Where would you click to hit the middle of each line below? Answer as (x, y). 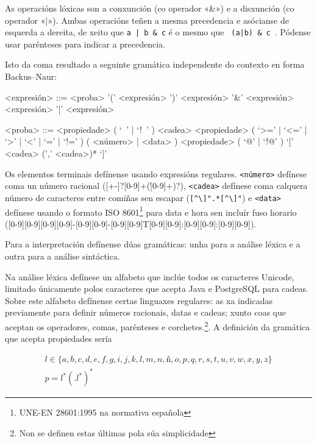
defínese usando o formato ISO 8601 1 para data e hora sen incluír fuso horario (151, 211)
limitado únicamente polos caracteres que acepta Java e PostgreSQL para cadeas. (157, 289)
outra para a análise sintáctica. (62, 256)
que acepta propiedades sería (59, 338)
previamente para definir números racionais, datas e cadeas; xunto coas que (146, 312)
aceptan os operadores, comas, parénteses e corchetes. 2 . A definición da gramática (158, 325)
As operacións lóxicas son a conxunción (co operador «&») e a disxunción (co (150, 8)
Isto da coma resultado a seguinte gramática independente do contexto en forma (155, 64)
